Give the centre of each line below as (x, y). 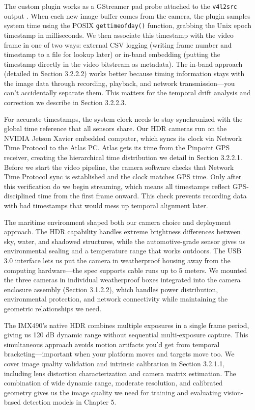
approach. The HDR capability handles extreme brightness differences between (122, 232)
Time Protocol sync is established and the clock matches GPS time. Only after (123, 177)
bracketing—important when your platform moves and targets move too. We (119, 354)
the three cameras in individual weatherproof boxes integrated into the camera (122, 280)
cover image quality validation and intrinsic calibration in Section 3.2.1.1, (114, 363)
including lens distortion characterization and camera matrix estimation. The (120, 373)
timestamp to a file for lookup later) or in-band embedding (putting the (112, 54)
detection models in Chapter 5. (70, 402)
